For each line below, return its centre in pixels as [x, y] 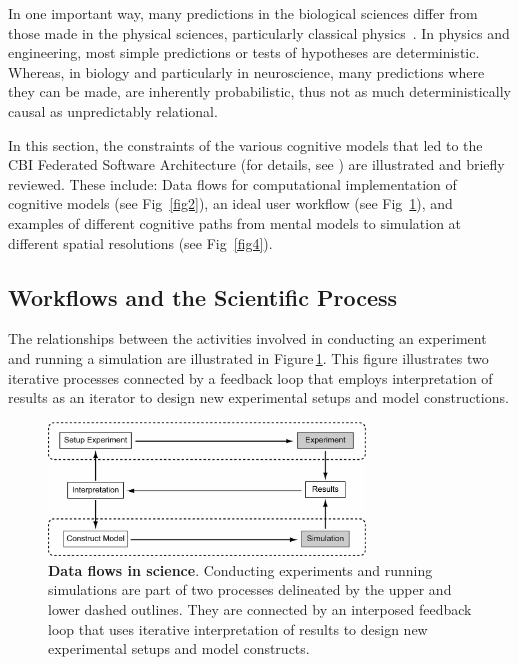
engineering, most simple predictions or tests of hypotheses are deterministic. [244, 52]
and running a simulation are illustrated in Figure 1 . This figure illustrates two [248, 357]
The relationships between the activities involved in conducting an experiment [247, 338]
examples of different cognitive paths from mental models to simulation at [235, 222]
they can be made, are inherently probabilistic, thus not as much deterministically [259, 91]
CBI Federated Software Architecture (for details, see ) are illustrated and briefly [256, 164]
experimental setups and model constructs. [179, 648]
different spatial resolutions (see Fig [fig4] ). [140, 242]
